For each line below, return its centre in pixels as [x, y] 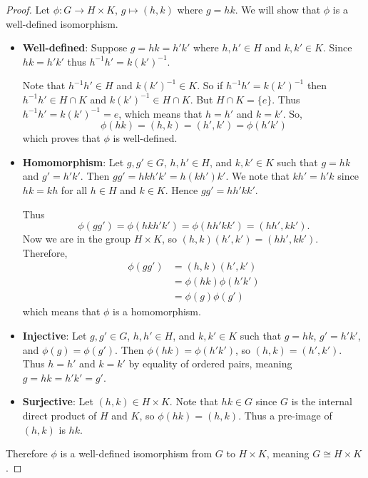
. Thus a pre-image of [285, 415]
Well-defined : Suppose [75, 47]
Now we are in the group [77, 239]
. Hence [182, 189]
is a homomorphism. [157, 311]
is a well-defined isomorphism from [136, 453]
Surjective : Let [58, 401]
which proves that [61, 138]
